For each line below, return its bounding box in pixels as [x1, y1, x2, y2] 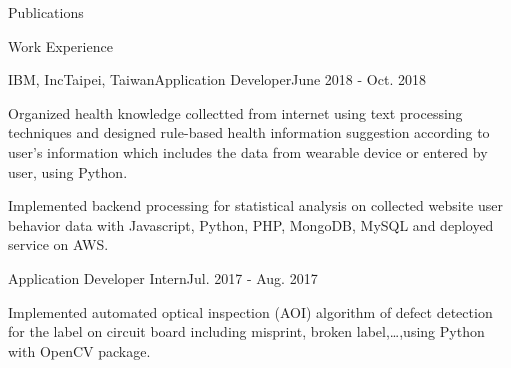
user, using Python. [8, 161, 128, 182]
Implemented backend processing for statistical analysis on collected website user [8, 195, 503, 216]
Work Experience [8, 35, 113, 56]
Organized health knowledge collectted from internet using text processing [8, 102, 463, 123]
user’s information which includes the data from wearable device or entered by [8, 141, 488, 162]
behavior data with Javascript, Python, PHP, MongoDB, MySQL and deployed [8, 214, 494, 235]
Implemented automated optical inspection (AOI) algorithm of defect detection [8, 301, 493, 322]
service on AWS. [8, 234, 109, 255]
